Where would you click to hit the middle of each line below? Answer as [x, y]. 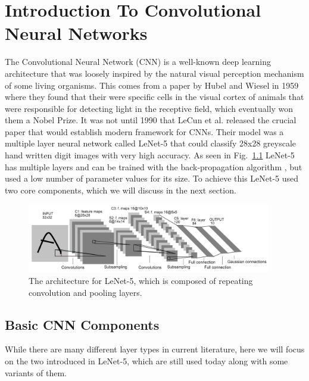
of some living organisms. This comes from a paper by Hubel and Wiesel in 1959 [152, 85]
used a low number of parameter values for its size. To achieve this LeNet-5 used [152, 178]
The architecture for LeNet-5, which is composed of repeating [141, 281]
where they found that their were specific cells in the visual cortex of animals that [154, 97]
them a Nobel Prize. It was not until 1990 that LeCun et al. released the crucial [151, 120]
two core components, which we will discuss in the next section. [121, 190]
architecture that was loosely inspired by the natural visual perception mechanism [154, 73]
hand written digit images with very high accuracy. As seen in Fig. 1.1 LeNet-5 [150, 155]
